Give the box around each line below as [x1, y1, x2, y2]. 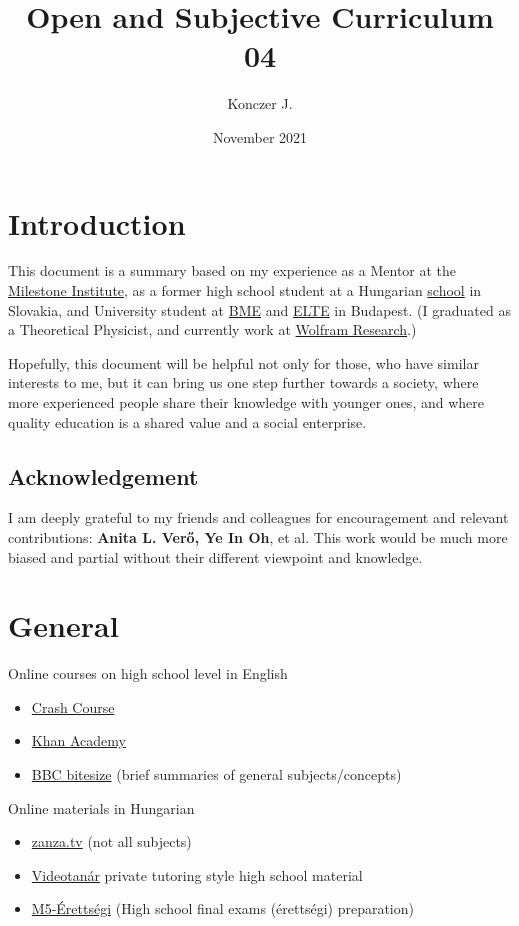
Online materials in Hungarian [8, 797, 195, 818]
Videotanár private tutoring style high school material [31, 864, 363, 885]
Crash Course [31, 696, 115, 717]
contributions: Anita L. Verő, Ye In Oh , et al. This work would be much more [8, 526, 508, 547]
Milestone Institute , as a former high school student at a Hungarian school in [8, 280, 482, 301]
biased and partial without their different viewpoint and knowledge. [8, 546, 423, 567]
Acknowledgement [8, 460, 199, 491]
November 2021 [212, 126, 308, 147]
